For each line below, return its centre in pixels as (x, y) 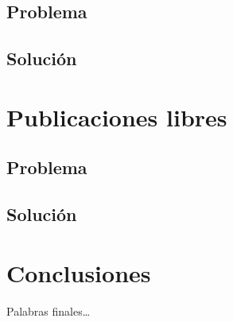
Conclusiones (79, 272)
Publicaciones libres (117, 116)
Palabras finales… (49, 310)
